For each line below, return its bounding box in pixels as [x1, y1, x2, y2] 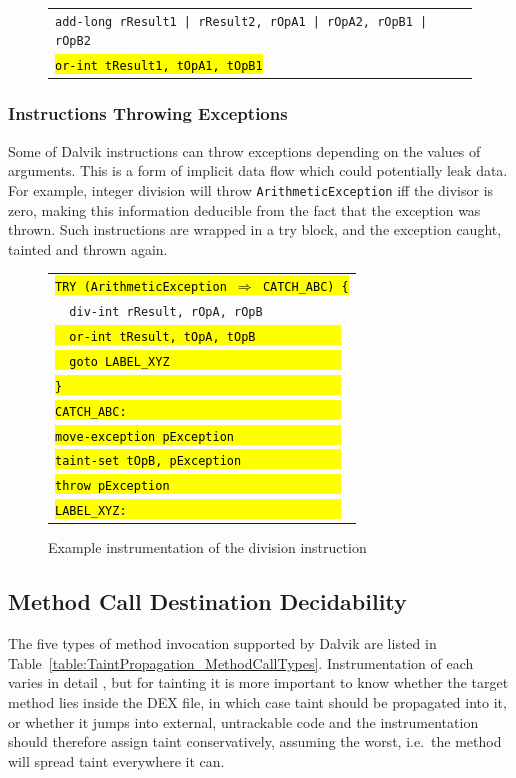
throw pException [55, 479, 170, 494]
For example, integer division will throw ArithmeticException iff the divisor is [8, 179, 494, 200]
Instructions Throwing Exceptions [8, 101, 288, 126]
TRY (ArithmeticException [55, 280, 227, 295]
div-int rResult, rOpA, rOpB [69, 304, 263, 319]
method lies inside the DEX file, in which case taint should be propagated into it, [8, 691, 507, 712]
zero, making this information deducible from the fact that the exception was [8, 199, 481, 220]
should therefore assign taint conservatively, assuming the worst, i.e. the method [8, 731, 502, 752]
